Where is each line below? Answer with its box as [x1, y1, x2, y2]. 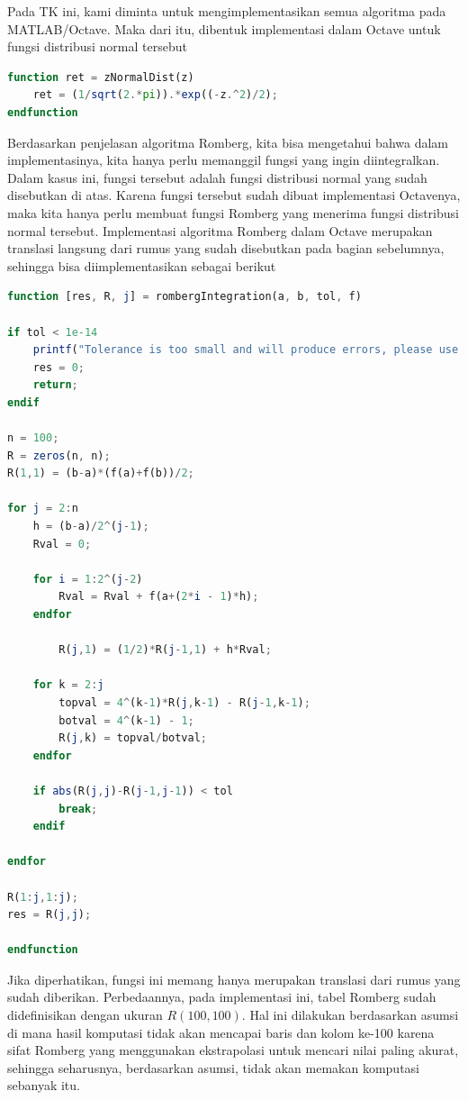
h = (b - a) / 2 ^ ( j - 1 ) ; [32, 520, 149, 533]
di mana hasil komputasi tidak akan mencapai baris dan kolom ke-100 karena [7, 1023, 435, 1041]
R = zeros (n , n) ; [7, 449, 111, 462]
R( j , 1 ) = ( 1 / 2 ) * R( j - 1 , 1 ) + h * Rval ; [58, 643, 272, 657]
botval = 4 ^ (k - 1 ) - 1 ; [58, 714, 194, 727]
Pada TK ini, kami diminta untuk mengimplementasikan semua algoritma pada [7, 2, 446, 20]
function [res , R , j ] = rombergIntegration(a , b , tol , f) [7, 290, 362, 304]
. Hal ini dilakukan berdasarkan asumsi [241, 1005, 459, 1024]
